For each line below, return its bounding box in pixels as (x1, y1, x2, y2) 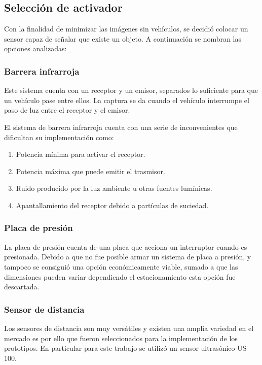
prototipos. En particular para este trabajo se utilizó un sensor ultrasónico (4, 343, 235, 353)
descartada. (4, 281, 40, 292)
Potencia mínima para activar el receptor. (16, 149, 145, 159)
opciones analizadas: (4, 43, 67, 54)
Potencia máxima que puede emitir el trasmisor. (16, 165, 165, 176)
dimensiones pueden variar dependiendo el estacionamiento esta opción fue (4, 271, 236, 282)
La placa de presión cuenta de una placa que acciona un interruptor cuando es (4, 241, 247, 252)
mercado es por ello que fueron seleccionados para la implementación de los (4, 333, 238, 343)
